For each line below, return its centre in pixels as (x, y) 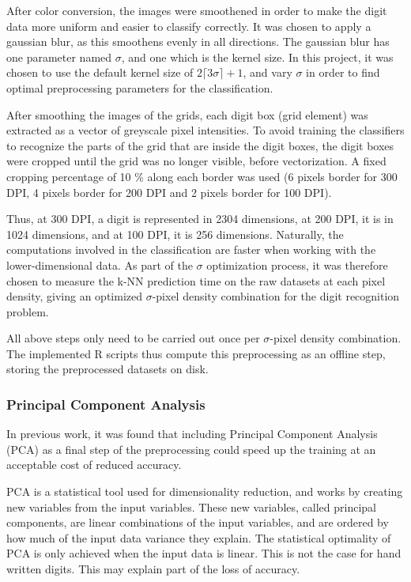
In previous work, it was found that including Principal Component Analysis (192, 434)
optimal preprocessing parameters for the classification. (140, 87)
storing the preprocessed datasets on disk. (107, 369)
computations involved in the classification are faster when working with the (191, 249)
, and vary (268, 72)
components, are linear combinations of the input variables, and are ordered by (198, 522)
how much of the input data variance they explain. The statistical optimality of (199, 537)
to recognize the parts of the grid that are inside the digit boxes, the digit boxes (200, 145)
